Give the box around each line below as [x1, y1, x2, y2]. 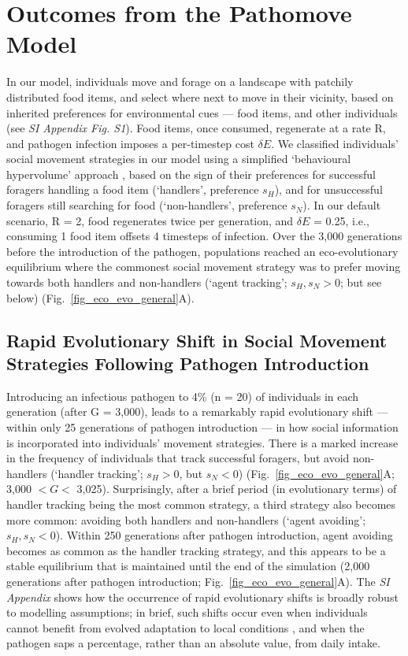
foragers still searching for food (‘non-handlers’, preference [6, 197, 287, 213]
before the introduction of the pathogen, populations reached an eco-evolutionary [6, 243, 399, 259]
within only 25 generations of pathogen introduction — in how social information [6, 419, 399, 435]
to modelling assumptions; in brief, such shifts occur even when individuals [6, 604, 368, 621]
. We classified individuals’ [271, 135, 399, 151]
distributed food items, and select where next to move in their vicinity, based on [6, 88, 394, 105]
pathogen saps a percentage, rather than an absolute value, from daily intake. [6, 635, 380, 651]
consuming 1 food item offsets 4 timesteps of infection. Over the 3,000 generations [6, 228, 402, 244]
